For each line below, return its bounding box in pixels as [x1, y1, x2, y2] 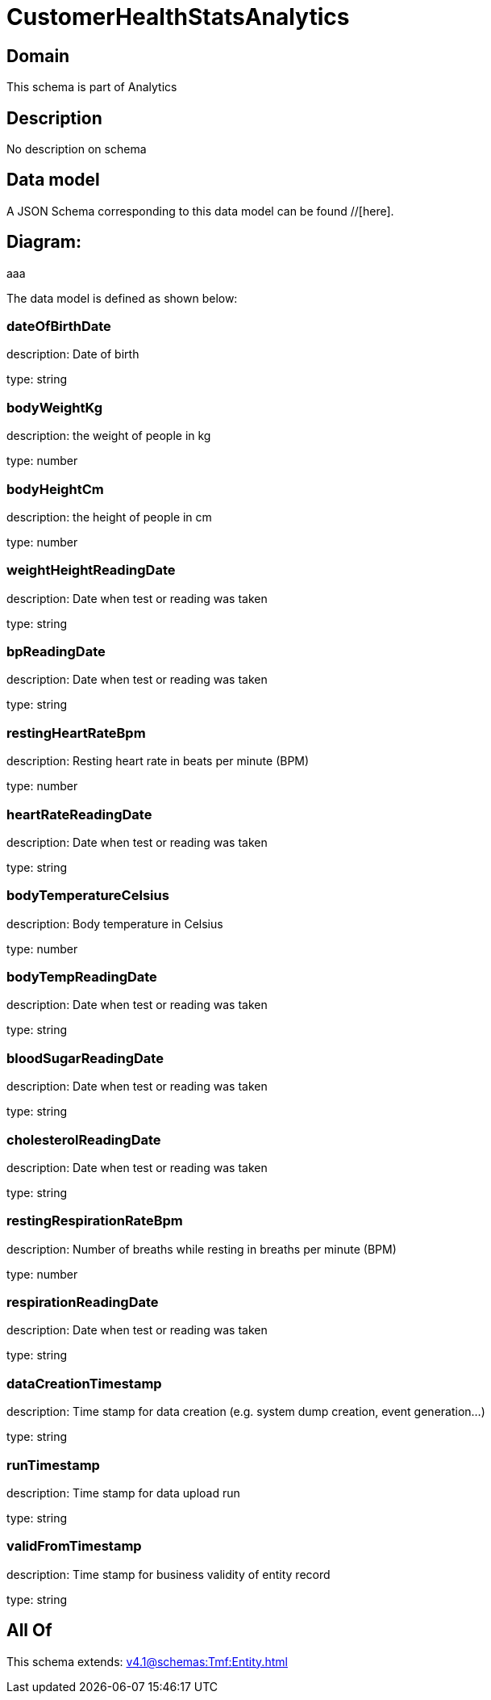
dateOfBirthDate [6, 318, 111, 335]
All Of [6, 1620, 52, 1641]
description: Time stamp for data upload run [6, 1485, 240, 1500]
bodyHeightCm [6, 480, 104, 497]
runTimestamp [6, 1456, 100, 1473]
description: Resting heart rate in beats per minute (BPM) [6, 754, 310, 768]
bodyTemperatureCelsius [6, 887, 169, 904]
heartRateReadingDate [6, 806, 152, 823]
